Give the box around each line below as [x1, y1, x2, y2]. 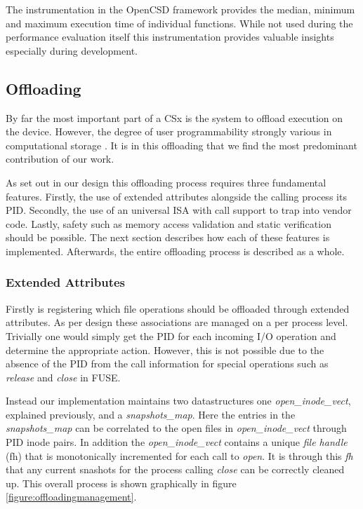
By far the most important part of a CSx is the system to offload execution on [6, 110, 343, 125]
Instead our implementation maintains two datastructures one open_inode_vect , [6, 393, 351, 408]
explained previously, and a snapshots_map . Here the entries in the [6, 407, 296, 421]
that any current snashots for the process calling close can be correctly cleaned [6, 462, 345, 477]
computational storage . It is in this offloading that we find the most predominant [6, 137, 357, 152]
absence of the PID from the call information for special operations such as [6, 356, 329, 371]
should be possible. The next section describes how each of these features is [6, 230, 330, 245]
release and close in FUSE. [6, 369, 121, 384]
